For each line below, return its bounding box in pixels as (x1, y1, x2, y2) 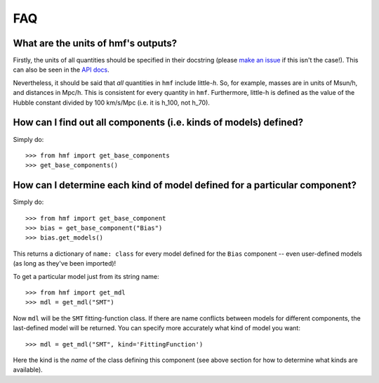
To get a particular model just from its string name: (13, 272, 159, 280)
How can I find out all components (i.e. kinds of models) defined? (13, 117, 304, 129)
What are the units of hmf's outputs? (13, 37, 178, 49)
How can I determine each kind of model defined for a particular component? (13, 179, 357, 191)
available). (13, 365, 44, 374)
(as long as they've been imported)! (13, 259, 117, 268)
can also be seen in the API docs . (13, 65, 110, 74)
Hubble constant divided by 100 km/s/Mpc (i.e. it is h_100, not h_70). (13, 98, 211, 107)
